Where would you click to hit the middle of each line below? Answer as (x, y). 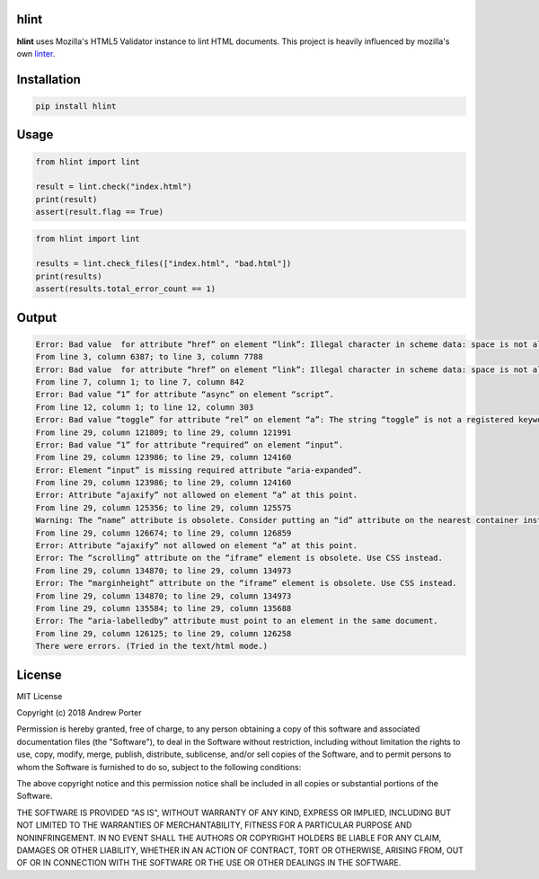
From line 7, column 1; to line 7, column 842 (140, 382)
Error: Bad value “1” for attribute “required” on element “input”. (190, 444)
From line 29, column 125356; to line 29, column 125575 (163, 507)
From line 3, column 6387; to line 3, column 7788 (150, 357)
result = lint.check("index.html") (114, 187)
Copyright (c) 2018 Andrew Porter (79, 713)
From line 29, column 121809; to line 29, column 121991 (163, 432)
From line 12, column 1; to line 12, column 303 (145, 407)
